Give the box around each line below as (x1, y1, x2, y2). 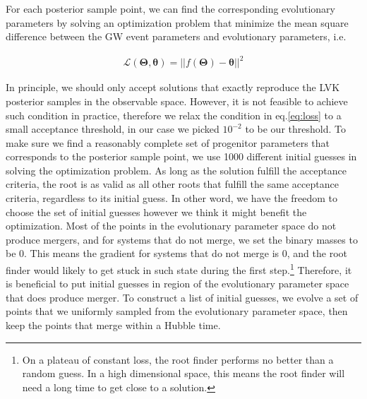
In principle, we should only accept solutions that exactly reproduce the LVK (6, 80, 340, 95)
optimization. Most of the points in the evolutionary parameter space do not (6, 218, 337, 233)
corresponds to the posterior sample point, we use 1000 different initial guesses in (6, 149, 357, 164)
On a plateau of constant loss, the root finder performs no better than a (22, 352, 334, 367)
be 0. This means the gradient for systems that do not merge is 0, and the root (6, 246, 347, 261)
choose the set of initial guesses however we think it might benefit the (6, 204, 307, 219)
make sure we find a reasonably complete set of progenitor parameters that (6, 135, 330, 150)
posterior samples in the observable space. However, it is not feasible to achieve (6, 93, 348, 108)
